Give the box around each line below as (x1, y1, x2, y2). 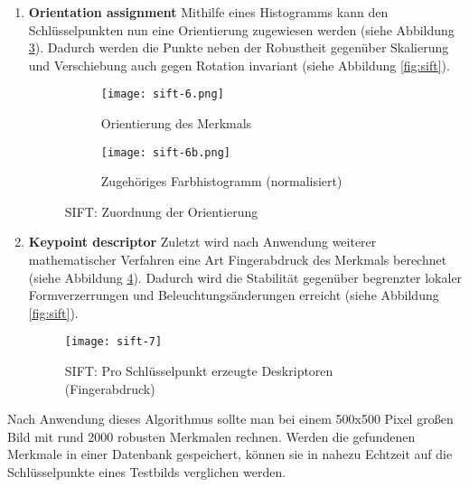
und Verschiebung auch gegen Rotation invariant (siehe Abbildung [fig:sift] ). (28, 55, 450, 74)
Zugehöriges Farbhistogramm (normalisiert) (100, 172, 342, 191)
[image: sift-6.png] (100, 88, 224, 101)
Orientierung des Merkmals (100, 114, 252, 133)
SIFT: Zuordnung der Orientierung (64, 201, 258, 220)
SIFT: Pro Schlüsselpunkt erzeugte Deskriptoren (64, 361, 333, 380)
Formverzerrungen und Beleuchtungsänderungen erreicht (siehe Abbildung (28, 286, 439, 304)
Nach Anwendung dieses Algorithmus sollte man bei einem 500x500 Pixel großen (7, 409, 454, 428)
